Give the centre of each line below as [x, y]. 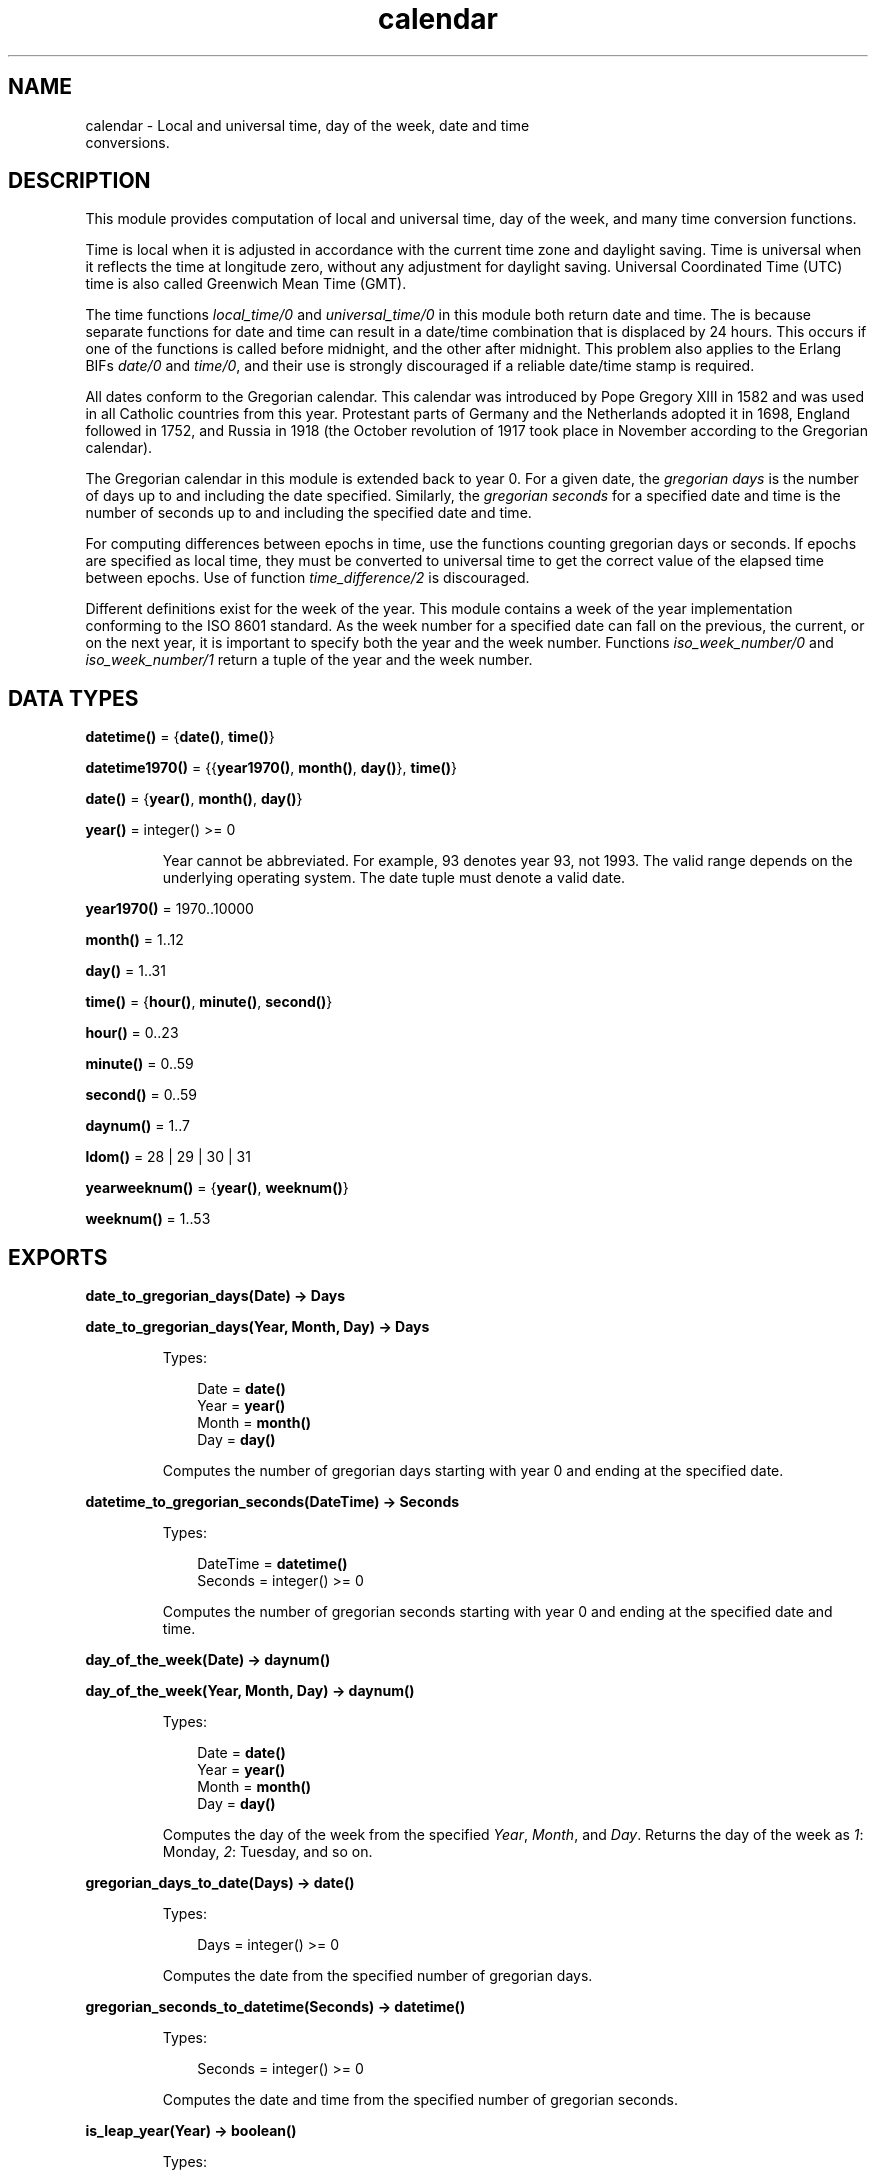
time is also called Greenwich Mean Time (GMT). [246, 284]
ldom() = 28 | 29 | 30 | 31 [168, 1157]
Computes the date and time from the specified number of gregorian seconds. [420, 2100]
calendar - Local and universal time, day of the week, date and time [307, 125]
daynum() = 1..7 [137, 1126]
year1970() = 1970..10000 [169, 909]
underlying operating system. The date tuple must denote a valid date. [394, 878]
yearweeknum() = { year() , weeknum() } [217, 1188]
